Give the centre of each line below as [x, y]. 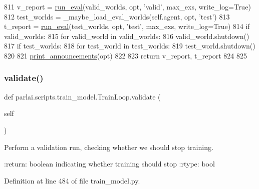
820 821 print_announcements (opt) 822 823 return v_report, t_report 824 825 [125, 55]
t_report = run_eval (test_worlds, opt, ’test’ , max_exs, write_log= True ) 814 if [127, 26]
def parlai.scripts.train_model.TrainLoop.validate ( [82, 96]
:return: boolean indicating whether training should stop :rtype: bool [109, 164]
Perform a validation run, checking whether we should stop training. [109, 147]
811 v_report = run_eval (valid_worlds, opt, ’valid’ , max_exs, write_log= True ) [127, 6]
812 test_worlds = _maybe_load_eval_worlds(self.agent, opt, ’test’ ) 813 [117, 16]
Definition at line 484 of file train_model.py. [72, 180]
